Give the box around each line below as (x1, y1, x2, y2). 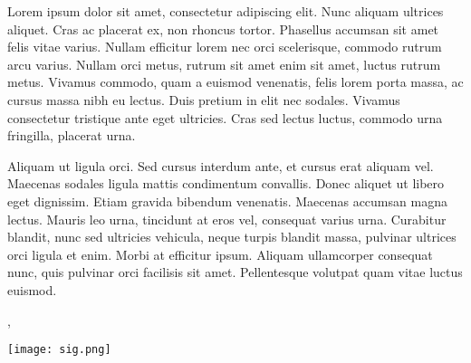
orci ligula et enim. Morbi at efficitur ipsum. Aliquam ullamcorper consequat (7, 244, 433, 263)
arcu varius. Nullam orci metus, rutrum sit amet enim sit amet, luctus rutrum (7, 54, 441, 73)
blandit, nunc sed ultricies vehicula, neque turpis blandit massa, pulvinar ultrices (7, 227, 457, 246)
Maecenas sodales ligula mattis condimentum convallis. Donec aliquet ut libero (7, 174, 445, 193)
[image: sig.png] (7, 343, 111, 357)
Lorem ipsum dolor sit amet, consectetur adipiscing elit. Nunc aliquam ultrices (7, 2, 444, 20)
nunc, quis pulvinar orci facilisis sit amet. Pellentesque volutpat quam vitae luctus (7, 263, 463, 282)
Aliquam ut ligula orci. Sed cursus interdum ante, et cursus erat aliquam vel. (7, 156, 434, 175)
